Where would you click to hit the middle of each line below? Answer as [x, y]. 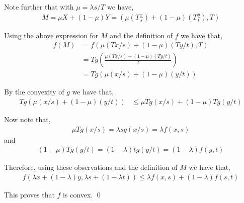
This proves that [29, 194]
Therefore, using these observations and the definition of [91, 167]
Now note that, [27, 119]
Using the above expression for [51, 35]
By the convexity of [34, 92]
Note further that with [39, 7]
